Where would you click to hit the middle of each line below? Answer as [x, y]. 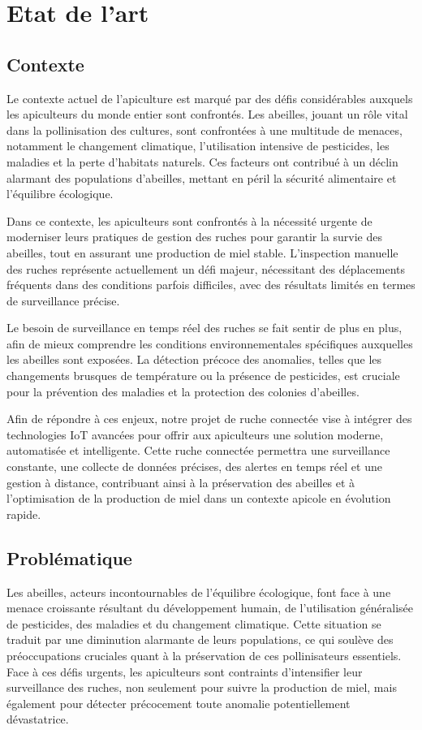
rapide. [24, 514]
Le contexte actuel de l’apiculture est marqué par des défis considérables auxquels [210, 98]
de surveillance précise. [63, 300]
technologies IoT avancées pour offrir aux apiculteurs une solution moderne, [195, 434]
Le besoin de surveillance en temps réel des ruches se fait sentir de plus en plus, [205, 328]
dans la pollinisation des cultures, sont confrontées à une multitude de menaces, [205, 130]
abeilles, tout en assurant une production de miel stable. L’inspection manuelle [202, 252]
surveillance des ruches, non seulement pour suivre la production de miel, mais [202, 687]
